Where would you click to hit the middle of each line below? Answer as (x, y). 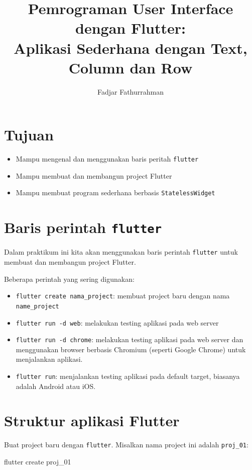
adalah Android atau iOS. (56, 386)
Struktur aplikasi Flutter (92, 420)
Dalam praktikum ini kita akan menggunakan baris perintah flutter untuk (121, 252)
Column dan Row (131, 67)
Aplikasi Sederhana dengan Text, (131, 48)
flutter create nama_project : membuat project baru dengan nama (123, 296)
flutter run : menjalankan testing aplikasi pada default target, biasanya (128, 376)
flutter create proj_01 (38, 462)
